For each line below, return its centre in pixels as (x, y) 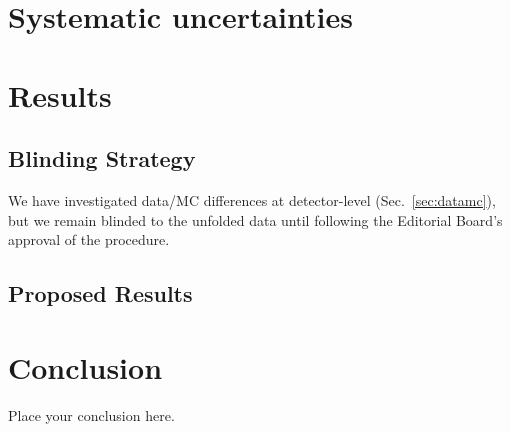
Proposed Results (100, 293)
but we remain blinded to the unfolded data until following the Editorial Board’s (255, 219)
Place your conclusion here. (91, 414)
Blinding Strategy (102, 158)
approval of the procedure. (89, 239)
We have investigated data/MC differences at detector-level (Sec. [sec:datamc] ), (252, 199)
